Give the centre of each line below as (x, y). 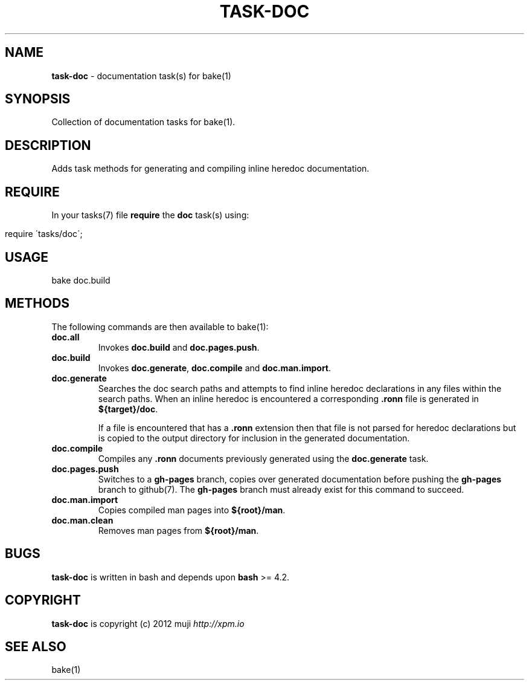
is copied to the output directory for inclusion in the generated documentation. (254, 438)
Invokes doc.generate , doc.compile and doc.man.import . (215, 368)
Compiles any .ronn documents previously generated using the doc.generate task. (263, 458)
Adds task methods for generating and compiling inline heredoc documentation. (210, 169)
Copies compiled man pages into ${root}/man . (192, 510)
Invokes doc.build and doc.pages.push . (179, 347)
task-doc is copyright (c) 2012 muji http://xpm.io (148, 623)
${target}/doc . (128, 409)
